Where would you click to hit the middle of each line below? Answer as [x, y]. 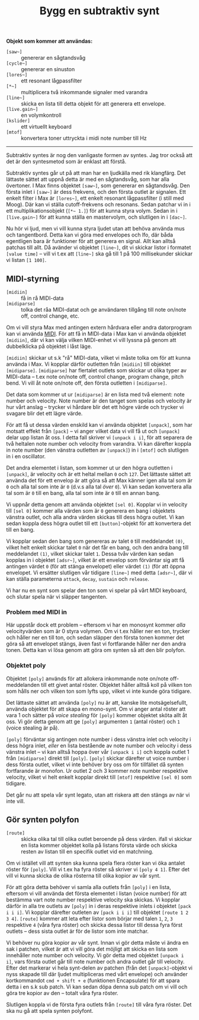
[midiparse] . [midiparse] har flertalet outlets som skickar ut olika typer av [96, 370]
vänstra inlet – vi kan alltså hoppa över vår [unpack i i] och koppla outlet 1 [98, 752]
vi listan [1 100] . [26, 260]
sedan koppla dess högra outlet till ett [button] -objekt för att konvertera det [99, 523]
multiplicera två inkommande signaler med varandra [84, 92]
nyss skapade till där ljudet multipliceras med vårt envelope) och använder [97, 974]
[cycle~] [17, 63]
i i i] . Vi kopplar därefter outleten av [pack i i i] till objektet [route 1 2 [97, 912]
